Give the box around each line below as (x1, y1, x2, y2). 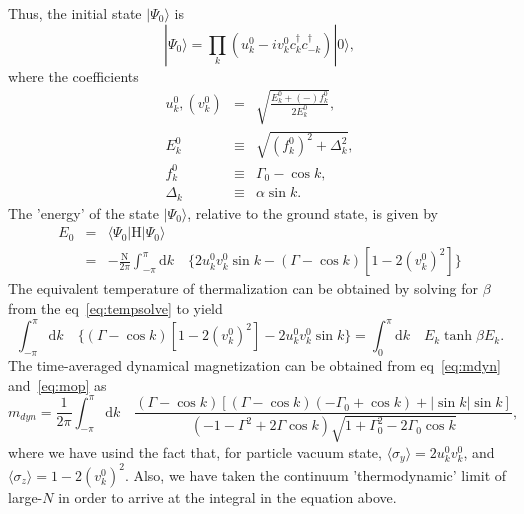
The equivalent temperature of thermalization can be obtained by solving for (8, 278, 479, 299)
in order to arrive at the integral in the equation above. (58, 486, 397, 507)
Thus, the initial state (8, 3, 142, 23)
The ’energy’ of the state (8, 202, 159, 223)
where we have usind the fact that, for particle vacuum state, (8, 441, 382, 462)
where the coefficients (8, 65, 139, 86)
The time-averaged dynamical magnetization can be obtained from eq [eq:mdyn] (8, 354, 501, 375)
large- (8, 486, 43, 507)
